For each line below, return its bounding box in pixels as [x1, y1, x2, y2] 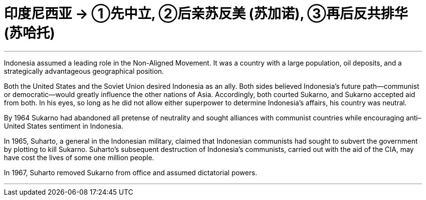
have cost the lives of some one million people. [4, 153, 154, 162]
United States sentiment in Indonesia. [4, 121, 124, 130]
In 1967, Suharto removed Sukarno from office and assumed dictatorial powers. [4, 168, 257, 177]
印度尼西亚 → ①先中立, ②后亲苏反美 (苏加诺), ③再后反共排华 [4, 5, 408, 22]
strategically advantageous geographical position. [4, 67, 164, 75]
